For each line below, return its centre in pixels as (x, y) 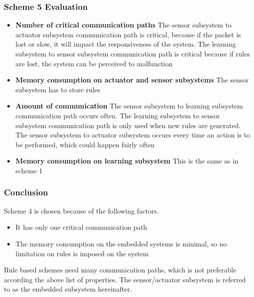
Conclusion (26, 192)
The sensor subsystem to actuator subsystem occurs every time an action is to (133, 135)
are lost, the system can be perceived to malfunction (94, 63)
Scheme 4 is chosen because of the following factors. (81, 210)
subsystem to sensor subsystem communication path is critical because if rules (133, 54)
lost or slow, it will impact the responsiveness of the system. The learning (126, 44)
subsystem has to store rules (58, 89)
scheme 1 (29, 170)
